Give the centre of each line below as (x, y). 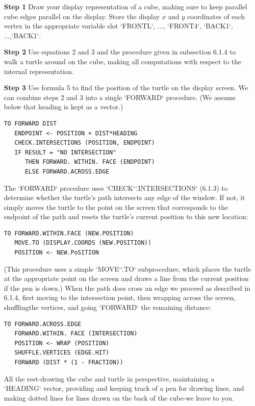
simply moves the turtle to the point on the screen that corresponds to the (116, 207)
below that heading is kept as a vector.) (64, 107)
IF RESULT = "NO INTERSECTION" (65, 152)
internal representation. (39, 71)
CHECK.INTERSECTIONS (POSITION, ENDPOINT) (85, 143)
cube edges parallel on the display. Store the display (82, 16)
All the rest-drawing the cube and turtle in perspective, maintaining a (109, 378)
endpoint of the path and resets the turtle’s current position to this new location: (126, 216)
